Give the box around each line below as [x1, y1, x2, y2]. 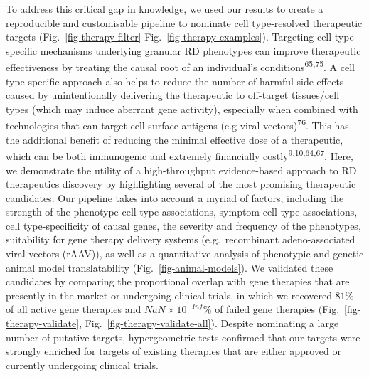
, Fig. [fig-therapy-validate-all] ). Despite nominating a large [79, 316, 339, 331]
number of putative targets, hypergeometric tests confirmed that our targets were [6, 329, 360, 344]
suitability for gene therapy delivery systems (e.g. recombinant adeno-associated [6, 232, 355, 247]
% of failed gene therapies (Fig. [203, 302, 340, 317]
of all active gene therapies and [6, 302, 141, 317]
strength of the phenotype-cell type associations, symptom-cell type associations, [6, 204, 358, 219]
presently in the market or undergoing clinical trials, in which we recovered [6, 287, 332, 302]
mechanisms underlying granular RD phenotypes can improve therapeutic [40, 43, 361, 58]
